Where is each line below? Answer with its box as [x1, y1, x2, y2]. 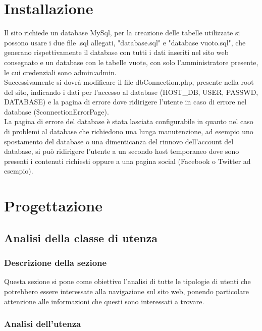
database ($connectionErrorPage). [4, 106, 109, 117]
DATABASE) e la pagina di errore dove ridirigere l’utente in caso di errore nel [4, 96, 247, 107]
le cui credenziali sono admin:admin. [4, 67, 117, 77]
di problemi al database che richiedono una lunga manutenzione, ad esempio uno [4, 126, 253, 137]
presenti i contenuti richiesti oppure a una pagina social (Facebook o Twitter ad [4, 155, 251, 166]
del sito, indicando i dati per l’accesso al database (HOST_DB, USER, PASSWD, [4, 86, 258, 97]
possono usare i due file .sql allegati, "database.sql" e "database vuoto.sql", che [4, 37, 246, 47]
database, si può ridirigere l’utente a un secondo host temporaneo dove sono [4, 146, 239, 156]
